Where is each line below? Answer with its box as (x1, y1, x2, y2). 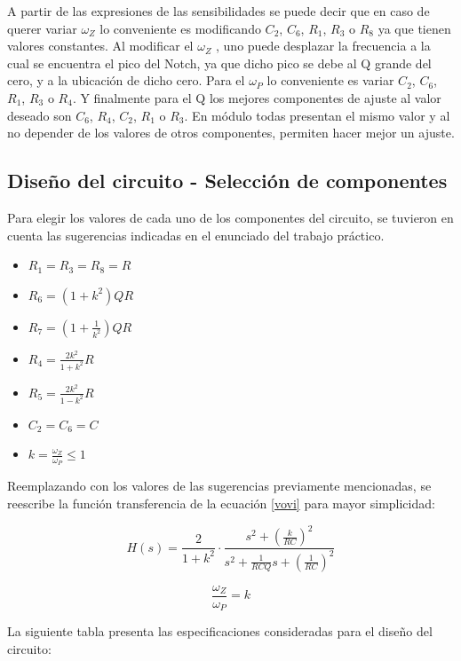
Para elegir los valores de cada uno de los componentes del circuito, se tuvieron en (7, 208, 454, 226)
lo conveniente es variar (266, 71, 394, 90)
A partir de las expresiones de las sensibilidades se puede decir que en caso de (7, 2, 430, 20)
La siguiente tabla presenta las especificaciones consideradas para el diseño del (7, 622, 433, 641)
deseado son (7, 106, 72, 124)
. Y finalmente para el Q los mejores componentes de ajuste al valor (72, 88, 441, 106)
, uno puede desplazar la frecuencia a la (216, 36, 431, 55)
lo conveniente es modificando (99, 19, 261, 37)
